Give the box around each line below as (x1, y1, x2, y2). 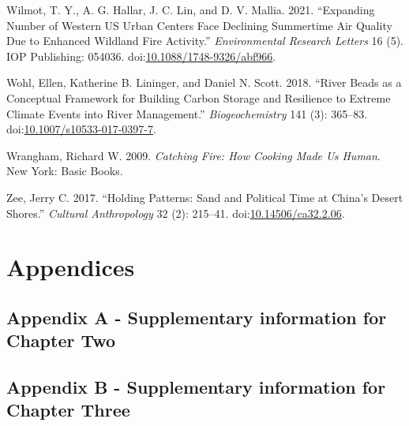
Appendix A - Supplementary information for (6, 305, 387, 329)
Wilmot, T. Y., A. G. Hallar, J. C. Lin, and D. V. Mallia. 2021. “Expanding (6, 2, 375, 17)
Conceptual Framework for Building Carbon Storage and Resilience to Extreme (6, 89, 391, 106)
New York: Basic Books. (6, 163, 123, 179)
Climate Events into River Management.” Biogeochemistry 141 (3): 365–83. (6, 105, 368, 121)
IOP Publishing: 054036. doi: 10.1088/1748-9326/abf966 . (6, 47, 276, 64)
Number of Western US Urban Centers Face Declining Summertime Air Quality (6, 17, 392, 33)
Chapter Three (6, 398, 130, 422)
